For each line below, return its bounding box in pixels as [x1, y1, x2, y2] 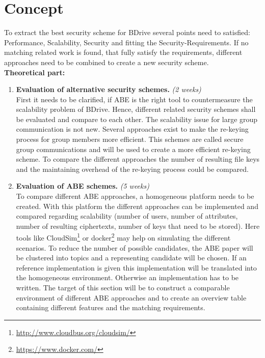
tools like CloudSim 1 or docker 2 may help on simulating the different [16, 231, 231, 243]
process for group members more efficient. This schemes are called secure [16, 134, 244, 144]
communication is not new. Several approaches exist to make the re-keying [16, 124, 249, 134]
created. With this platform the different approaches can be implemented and [16, 200, 258, 211]
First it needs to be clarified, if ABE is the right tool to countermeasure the [16, 94, 253, 104]
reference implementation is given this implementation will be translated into [16, 262, 257, 273]
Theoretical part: [4, 67, 65, 77]
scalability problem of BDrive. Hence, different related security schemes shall [16, 104, 256, 114]
